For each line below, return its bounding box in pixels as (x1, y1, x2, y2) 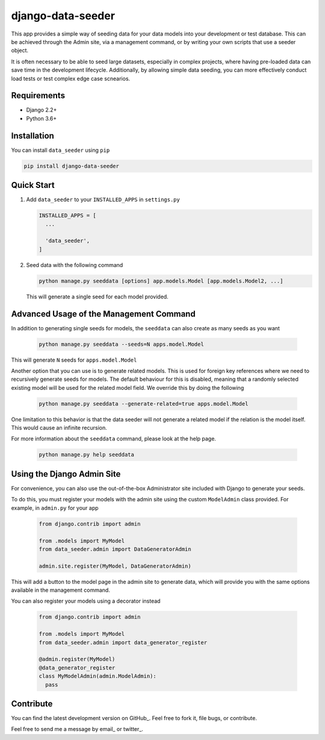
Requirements (11, 90, 66, 101)
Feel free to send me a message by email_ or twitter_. (11, 726, 144, 733)
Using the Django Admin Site (11, 469, 121, 479)
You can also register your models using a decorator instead (11, 597, 161, 605)
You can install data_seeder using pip (11, 146, 110, 154)
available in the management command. (11, 586, 111, 594)
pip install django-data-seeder (23, 163, 120, 169)
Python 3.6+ (26, 114, 57, 122)
